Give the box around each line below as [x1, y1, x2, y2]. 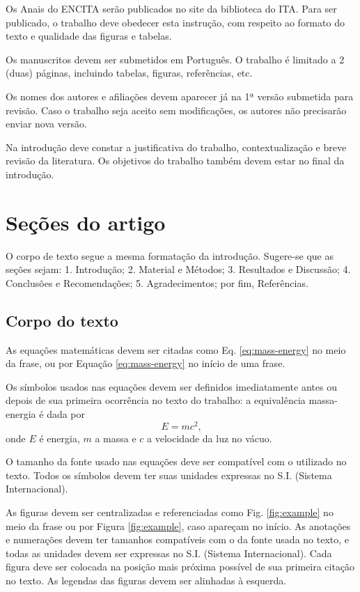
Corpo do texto [6, 309, 118, 331]
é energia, [39, 430, 80, 445]
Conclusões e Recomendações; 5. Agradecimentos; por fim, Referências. [6, 275, 308, 290]
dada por [47, 407, 86, 421]
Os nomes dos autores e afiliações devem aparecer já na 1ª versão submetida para [6, 88, 354, 103]
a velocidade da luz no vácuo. [147, 430, 272, 445]
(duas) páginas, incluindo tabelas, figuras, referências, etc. [6, 65, 253, 80]
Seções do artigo [6, 208, 166, 236]
